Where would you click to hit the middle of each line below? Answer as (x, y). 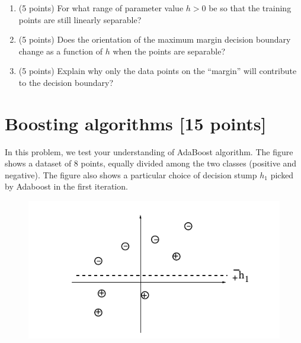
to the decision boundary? (66, 82)
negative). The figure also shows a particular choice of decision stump (131, 174)
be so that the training (250, 8)
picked (282, 174)
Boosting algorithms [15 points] (136, 123)
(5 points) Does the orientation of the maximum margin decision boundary (155, 39)
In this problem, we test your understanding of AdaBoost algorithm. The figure (149, 151)
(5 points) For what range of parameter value (101, 8)
